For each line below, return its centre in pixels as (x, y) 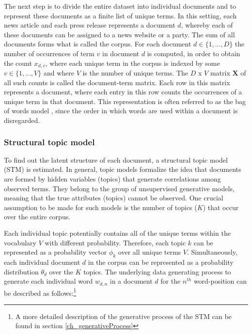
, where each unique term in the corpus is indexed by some (133, 63)
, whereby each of (207, 25)
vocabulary (20, 242)
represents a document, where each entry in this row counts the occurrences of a (123, 92)
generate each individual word (48, 281)
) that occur (221, 207)
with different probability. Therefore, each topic (115, 242)
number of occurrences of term (49, 53)
